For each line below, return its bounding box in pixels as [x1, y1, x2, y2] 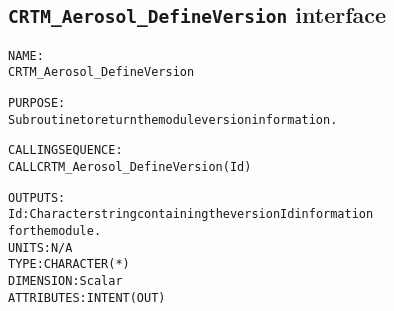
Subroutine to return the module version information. [8, 112, 338, 127]
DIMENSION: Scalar [8, 274, 123, 288]
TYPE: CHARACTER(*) [8, 257, 130, 272]
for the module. [8, 224, 102, 239]
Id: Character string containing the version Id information [8, 207, 374, 222]
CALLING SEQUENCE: [8, 143, 123, 158]
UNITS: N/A [8, 240, 73, 255]
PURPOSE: [8, 96, 66, 111]
